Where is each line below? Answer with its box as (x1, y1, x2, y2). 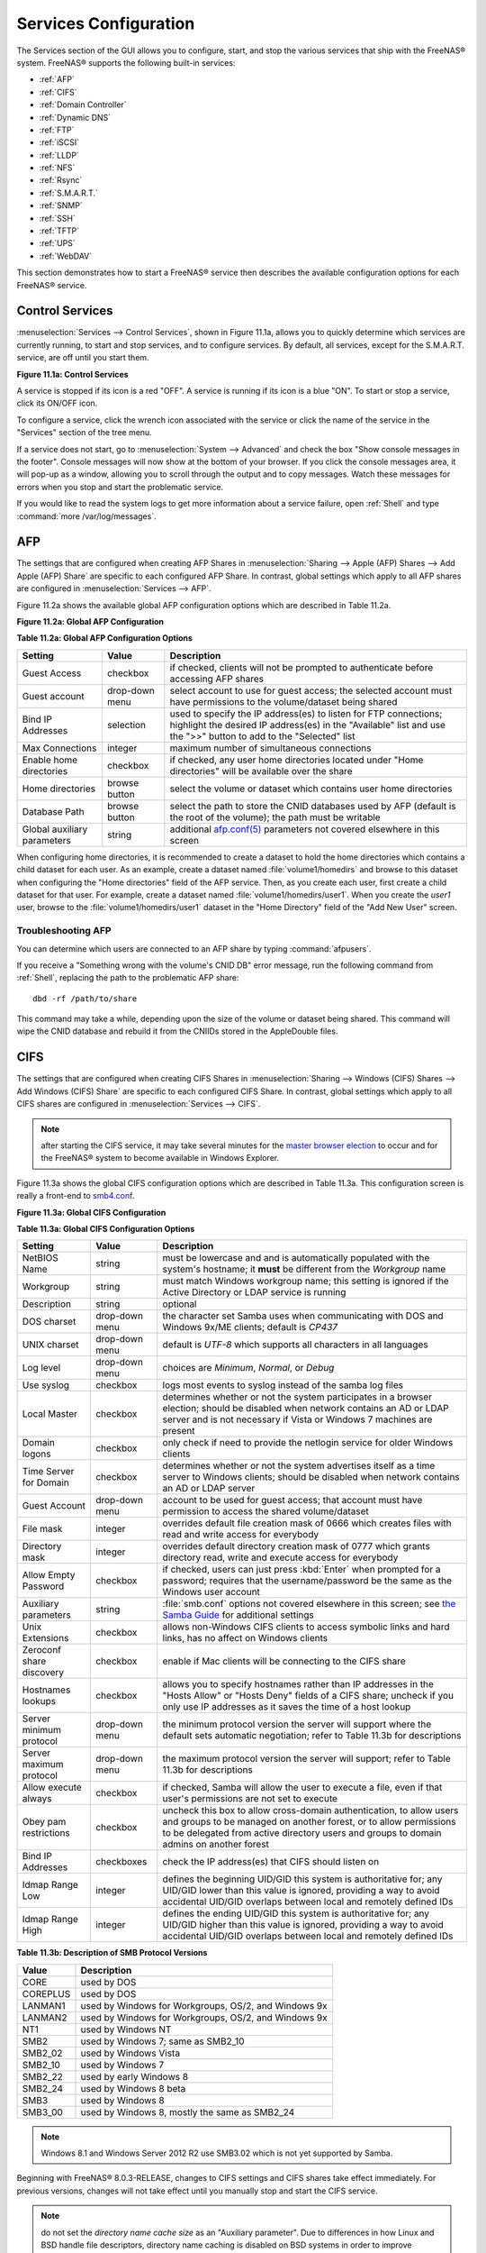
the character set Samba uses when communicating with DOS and (162, 1309, 445, 1322)
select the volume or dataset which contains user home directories (169, 782, 453, 795)
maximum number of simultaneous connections (169, 742, 372, 754)
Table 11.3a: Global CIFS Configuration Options (16, 1223, 195, 1234)
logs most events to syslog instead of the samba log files (162, 1379, 404, 1391)
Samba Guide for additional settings (162, 1609, 315, 1621)
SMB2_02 (22, 2047, 63, 2059)
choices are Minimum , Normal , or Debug (162, 1362, 335, 1374)
